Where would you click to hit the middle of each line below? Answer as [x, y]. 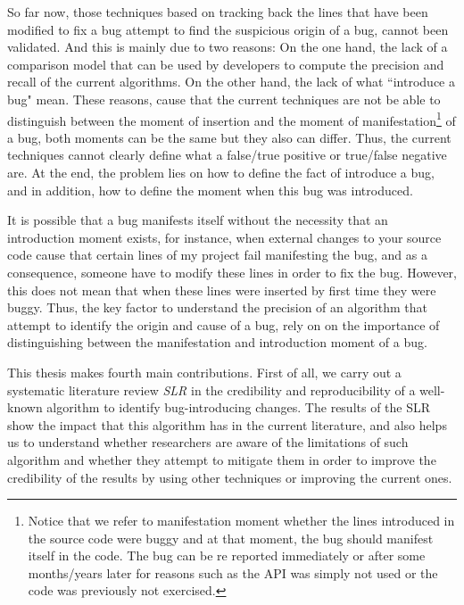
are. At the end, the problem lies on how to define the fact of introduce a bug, [221, 172]
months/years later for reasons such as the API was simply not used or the [233, 572]
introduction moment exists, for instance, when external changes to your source [224, 237]
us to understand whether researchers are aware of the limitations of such [208, 442]
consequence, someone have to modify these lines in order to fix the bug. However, [232, 272]
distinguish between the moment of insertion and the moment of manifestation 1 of [232, 119]
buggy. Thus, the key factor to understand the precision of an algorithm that [217, 307]
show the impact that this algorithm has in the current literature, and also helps [227, 424]
